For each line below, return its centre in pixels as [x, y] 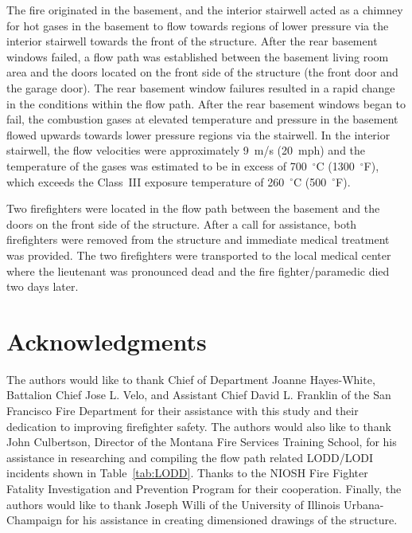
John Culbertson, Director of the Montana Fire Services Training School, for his [202, 442]
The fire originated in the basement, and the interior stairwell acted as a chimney [205, 10]
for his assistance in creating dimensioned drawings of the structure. [231, 520]
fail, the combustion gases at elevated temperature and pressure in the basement [202, 119]
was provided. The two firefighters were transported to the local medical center [199, 255]
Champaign [35, 520]
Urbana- [364, 504]
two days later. [43, 286]
